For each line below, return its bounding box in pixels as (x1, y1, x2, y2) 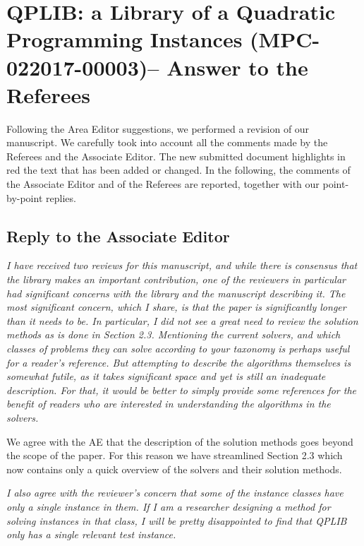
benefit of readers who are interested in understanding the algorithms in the (6, 396, 331, 411)
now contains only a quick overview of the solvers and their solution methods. (6, 461, 342, 476)
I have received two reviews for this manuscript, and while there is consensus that (6, 258, 358, 273)
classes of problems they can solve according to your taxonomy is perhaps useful (6, 341, 350, 356)
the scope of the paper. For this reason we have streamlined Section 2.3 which (6, 448, 343, 463)
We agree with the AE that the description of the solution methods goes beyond (6, 434, 353, 449)
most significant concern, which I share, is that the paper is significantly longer (6, 299, 346, 314)
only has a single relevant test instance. (6, 527, 176, 542)
